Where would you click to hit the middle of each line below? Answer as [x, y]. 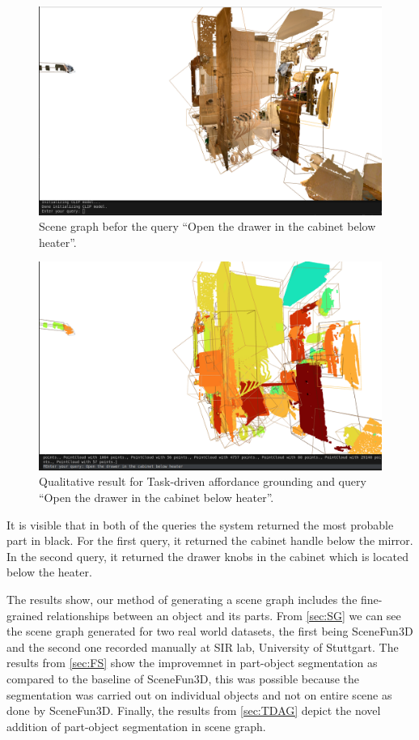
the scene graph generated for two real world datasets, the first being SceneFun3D [210, 631]
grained [25, 615]
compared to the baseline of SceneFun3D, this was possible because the [183, 678]
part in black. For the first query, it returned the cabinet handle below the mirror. [210, 540]
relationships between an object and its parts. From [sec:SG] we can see [224, 615]
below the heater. [49, 572]
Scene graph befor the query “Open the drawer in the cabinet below [207, 226]
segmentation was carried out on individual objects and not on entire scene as [199, 694]
